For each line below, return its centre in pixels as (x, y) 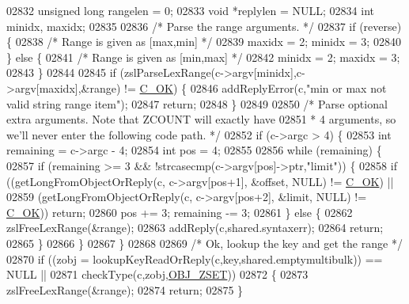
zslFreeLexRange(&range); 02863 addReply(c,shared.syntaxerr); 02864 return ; (195, 228)
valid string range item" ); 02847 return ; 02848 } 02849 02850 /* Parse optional (197, 103)
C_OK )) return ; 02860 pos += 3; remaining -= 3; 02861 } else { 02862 (180, 212)
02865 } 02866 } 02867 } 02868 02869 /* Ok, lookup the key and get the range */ (204, 243)
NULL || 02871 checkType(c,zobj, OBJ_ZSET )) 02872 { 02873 (157, 274)
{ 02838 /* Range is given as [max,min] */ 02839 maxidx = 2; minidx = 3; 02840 (204, 42)
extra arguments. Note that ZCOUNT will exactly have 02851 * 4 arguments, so (201, 119)
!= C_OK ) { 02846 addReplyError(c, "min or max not (256, 87)
